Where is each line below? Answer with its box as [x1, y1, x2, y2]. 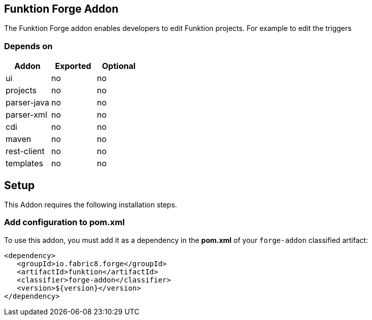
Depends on [4, 41, 53, 51]
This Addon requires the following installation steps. [4, 200, 177, 209]
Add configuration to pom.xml [4, 217, 125, 228]
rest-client [6, 146, 45, 157]
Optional [102, 61, 136, 72]
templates [6, 158, 43, 169]
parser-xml [6, 110, 47, 120]
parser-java [6, 97, 50, 108]
